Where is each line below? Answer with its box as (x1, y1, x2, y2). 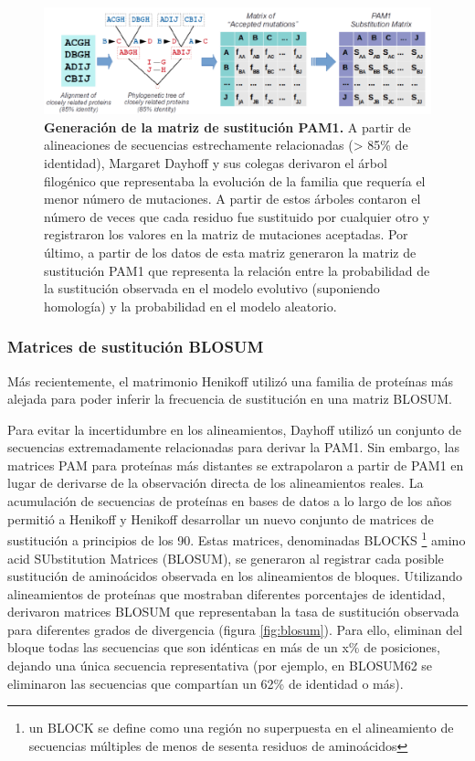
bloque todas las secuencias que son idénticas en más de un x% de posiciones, (7, 638, 440, 657)
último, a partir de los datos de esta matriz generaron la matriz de (44, 242, 417, 261)
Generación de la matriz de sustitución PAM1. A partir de (44, 117, 411, 136)
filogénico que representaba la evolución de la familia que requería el (44, 171, 426, 190)
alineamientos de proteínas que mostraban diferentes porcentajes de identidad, (7, 584, 446, 603)
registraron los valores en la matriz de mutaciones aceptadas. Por (44, 225, 408, 244)
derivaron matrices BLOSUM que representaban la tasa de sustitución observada (7, 602, 459, 621)
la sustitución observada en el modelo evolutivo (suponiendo (44, 279, 380, 298)
